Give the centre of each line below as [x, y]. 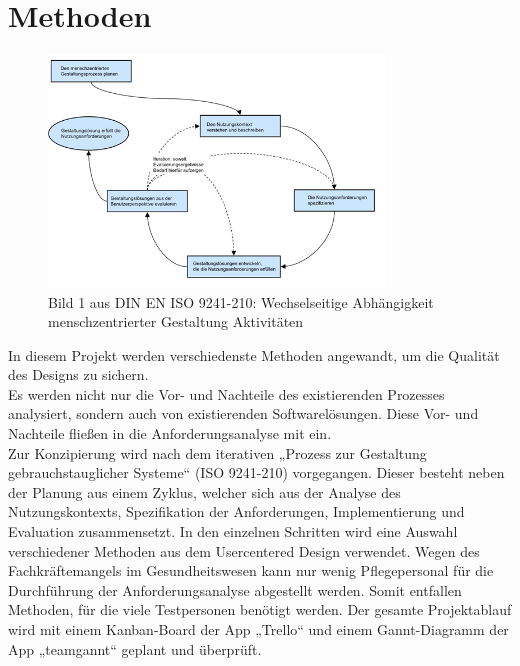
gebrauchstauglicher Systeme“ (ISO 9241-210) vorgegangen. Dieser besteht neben [256, 472]
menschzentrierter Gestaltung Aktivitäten [176, 321]
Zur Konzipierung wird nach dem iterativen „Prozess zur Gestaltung [217, 452]
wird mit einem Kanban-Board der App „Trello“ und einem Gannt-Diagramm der [258, 629]
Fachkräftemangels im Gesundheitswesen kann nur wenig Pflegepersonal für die [251, 570]
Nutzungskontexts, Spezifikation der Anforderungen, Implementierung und [236, 511]
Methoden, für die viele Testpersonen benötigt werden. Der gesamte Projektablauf [260, 609]
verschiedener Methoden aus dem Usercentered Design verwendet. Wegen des [244, 550]
